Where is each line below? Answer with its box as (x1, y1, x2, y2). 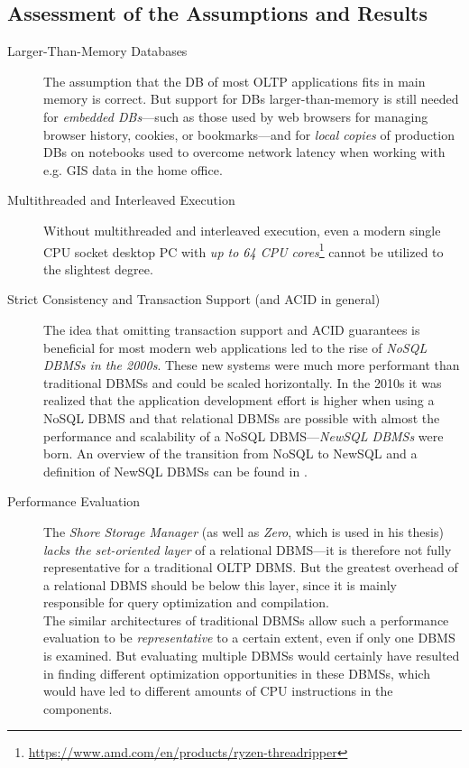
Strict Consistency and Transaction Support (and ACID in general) (7, 290, 381, 309)
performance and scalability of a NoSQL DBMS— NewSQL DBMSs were (43, 426, 444, 445)
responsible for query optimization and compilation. (43, 593, 329, 612)
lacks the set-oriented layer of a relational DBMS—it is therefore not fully (43, 540, 452, 559)
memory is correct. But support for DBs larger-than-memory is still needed (43, 89, 459, 108)
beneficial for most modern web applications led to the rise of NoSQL (43, 338, 428, 356)
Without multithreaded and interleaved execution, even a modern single (43, 220, 441, 239)
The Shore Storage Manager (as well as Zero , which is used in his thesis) (43, 522, 444, 541)
